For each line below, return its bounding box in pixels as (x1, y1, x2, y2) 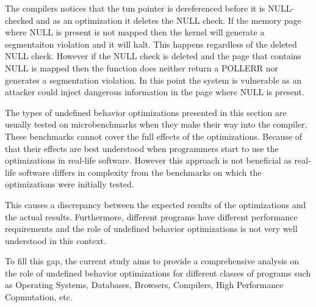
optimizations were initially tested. (5, 178, 134, 190)
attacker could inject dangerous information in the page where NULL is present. (5, 85, 304, 98)
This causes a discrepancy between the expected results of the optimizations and (5, 198, 306, 211)
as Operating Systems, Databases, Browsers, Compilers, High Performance (5, 278, 284, 291)
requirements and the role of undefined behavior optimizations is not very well (5, 222, 298, 235)
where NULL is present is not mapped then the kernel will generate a (5, 26, 265, 38)
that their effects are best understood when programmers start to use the (5, 142, 279, 154)
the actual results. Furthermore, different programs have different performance (5, 210, 298, 223)
